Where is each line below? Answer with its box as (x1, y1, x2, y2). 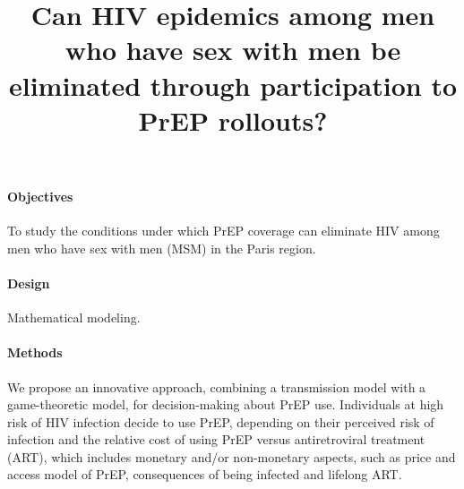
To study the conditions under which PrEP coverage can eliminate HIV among (7, 221, 440, 240)
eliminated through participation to (8, 66, 458, 103)
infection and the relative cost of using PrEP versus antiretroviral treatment (7, 430, 425, 449)
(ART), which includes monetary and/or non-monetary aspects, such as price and (7, 447, 456, 466)
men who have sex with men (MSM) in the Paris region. (7, 238, 316, 257)
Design (7, 273, 50, 292)
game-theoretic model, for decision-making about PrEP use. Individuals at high (7, 395, 444, 414)
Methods (7, 343, 63, 362)
